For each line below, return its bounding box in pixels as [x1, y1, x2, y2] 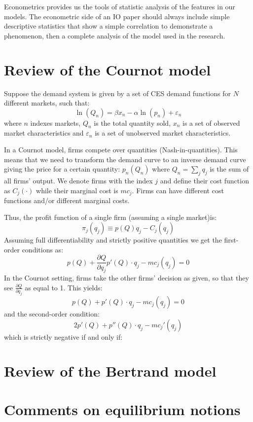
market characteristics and [4, 128, 84, 138]
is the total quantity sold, [94, 117, 171, 128]
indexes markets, [30, 117, 81, 128]
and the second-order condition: [4, 309, 100, 319]
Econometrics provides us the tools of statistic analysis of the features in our [4, 1, 235, 11]
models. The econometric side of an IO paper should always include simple [4, 11, 230, 21]
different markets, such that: [4, 98, 90, 108]
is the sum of [210, 164, 249, 174]
